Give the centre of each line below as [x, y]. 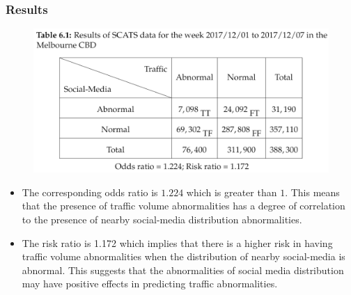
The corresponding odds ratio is [90, 192]
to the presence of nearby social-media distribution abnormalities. [162, 220]
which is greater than [232, 192]
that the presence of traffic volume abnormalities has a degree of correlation [184, 206]
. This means [312, 192]
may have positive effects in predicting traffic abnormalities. [150, 284]
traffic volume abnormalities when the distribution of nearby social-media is [184, 256]
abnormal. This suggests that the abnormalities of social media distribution [183, 270]
